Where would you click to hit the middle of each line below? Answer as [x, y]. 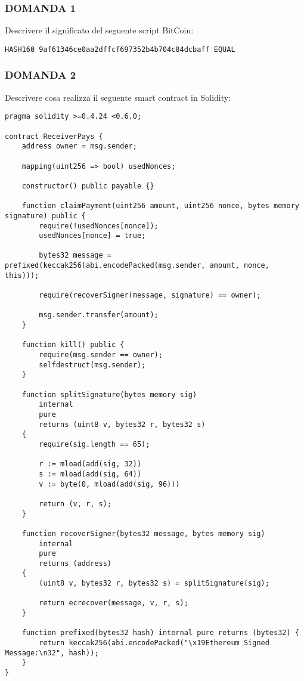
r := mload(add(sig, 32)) [90, 464]
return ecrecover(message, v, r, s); [114, 603]
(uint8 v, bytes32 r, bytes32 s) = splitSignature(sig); [154, 584]
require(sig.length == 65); [94, 444]
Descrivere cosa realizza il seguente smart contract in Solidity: [118, 97]
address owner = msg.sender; [79, 146]
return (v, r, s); [75, 504]
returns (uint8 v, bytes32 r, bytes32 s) [122, 424]
